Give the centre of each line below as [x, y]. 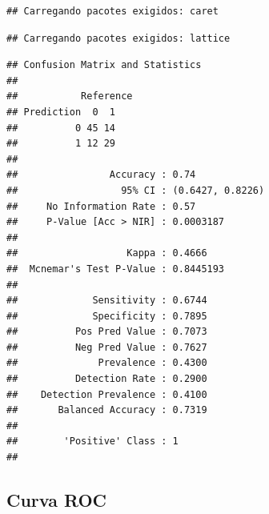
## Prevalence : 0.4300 [107, 363]
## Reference [70, 96]
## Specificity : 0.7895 [107, 316]
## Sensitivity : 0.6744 [107, 301]
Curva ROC [57, 500]
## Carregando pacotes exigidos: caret [112, 11]
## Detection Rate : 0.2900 [107, 379]
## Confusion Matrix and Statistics [104, 65]
